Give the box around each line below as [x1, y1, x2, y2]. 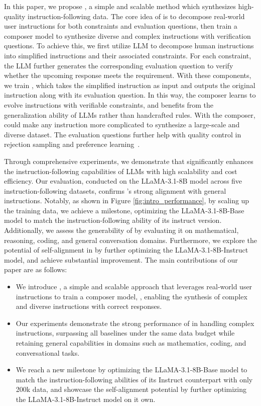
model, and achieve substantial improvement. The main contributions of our [4, 254, 238, 265]
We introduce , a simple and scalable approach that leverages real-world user [16, 281, 252, 292]
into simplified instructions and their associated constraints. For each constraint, [4, 50, 251, 60]
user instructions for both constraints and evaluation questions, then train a [4, 21, 237, 31]
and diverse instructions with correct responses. [16, 301, 162, 311]
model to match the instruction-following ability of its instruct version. [4, 215, 222, 225]
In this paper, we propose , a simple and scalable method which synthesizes [4, 1, 236, 11]
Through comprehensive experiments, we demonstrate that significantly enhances [4, 155, 253, 166]
